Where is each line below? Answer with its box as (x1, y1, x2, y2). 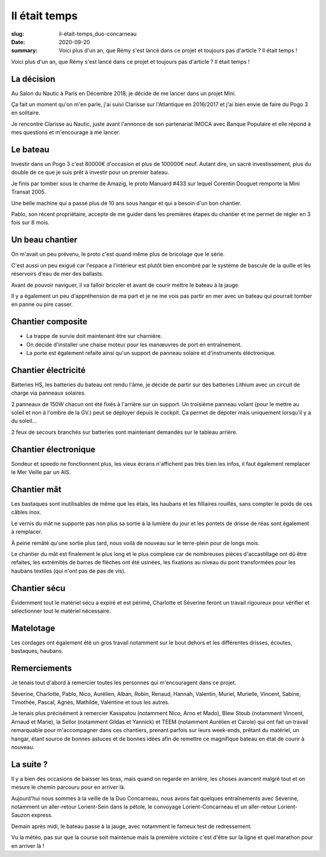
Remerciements (11, 663, 72, 674)
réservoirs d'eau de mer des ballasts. (11, 270, 104, 278)
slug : (11, 30, 24, 37)
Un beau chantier (11, 235, 78, 245)
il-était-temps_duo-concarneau (59, 30, 137, 37)
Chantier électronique (11, 444, 96, 454)
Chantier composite (11, 317, 88, 327)
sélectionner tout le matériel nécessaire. (11, 607, 111, 615)
